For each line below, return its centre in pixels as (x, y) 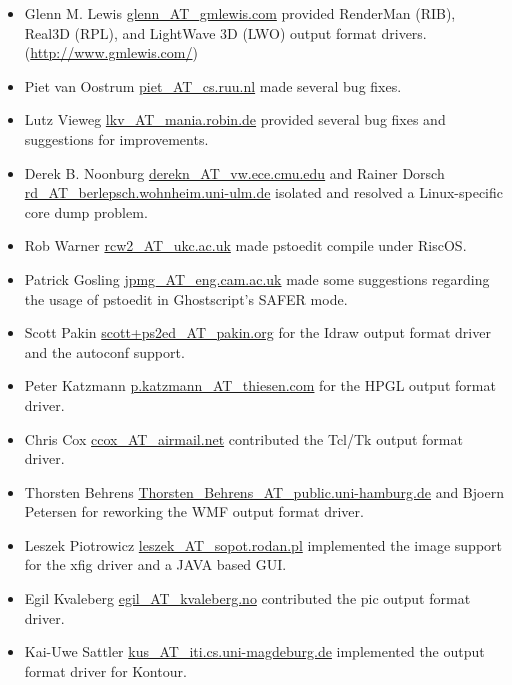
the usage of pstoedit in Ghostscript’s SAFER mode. (186, 298)
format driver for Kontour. (105, 670)
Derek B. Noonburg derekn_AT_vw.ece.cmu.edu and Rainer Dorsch (234, 172)
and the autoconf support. (104, 351)
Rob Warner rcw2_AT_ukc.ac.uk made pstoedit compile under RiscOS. (245, 245)
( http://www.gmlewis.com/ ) (111, 52)
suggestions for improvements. (116, 138)
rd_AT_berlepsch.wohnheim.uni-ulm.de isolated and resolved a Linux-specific (264, 192)
